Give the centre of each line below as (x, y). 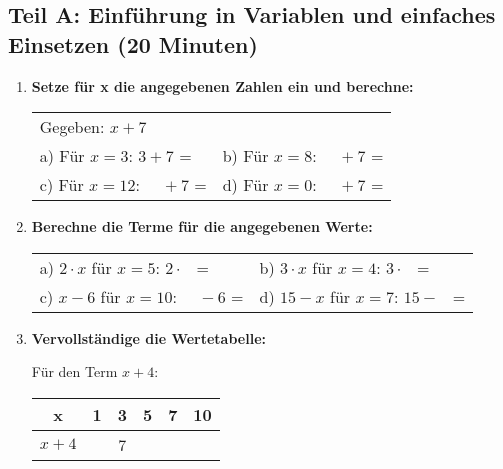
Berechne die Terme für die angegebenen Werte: (202, 226)
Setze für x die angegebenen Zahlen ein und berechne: (222, 85)
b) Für (245, 156)
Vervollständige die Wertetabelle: (148, 337)
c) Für (61, 185)
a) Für (62, 156)
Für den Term (74, 371)
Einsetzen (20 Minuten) (133, 43)
